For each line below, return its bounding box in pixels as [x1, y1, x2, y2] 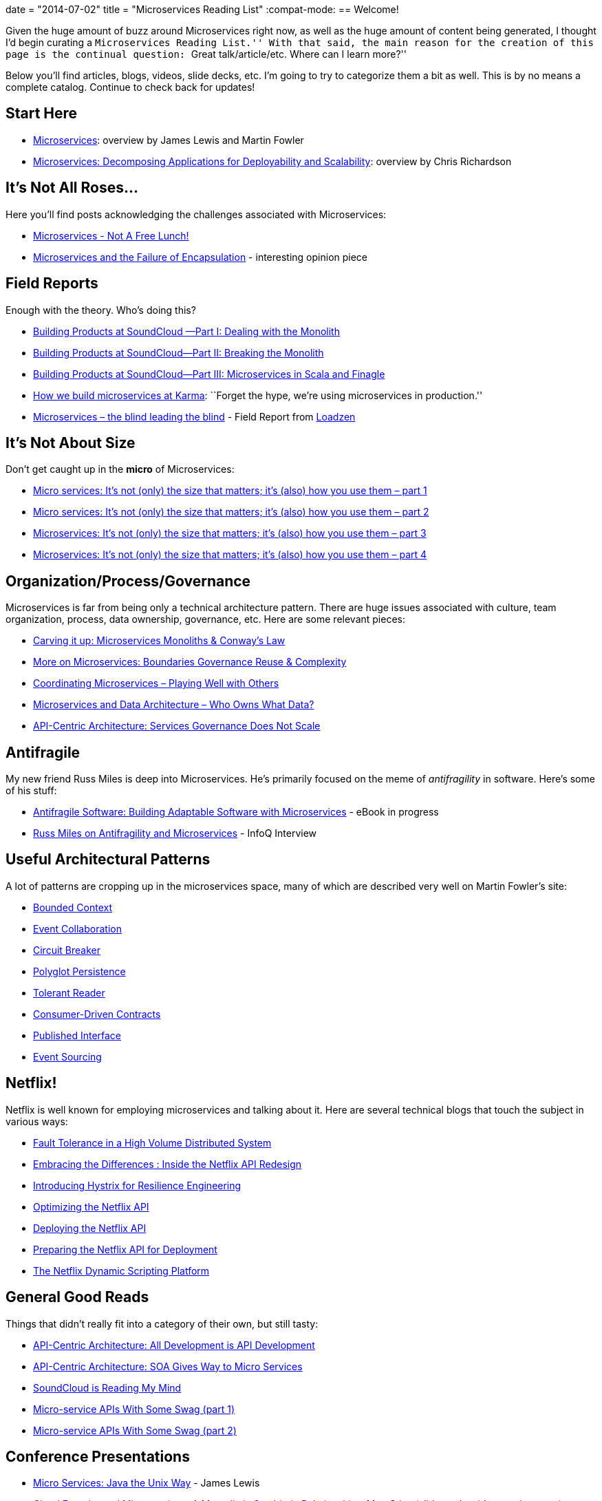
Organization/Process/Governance [6, 572, 251, 590]
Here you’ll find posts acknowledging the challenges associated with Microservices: [6, 208, 387, 220]
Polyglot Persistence [33, 965, 126, 977]
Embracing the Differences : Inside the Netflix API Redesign [33, 1158, 302, 1170]
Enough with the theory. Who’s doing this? [6, 304, 196, 316]
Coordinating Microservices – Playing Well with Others [33, 677, 279, 690]
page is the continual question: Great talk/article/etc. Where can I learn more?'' [6, 48, 407, 60]
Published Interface [33, 1029, 122, 1041]
